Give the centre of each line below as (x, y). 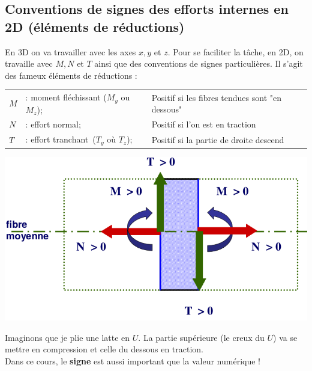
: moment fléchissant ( (66, 97)
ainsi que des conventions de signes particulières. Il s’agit (199, 63)
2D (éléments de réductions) (95, 26)
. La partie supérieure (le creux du (201, 337)
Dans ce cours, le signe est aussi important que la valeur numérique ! (133, 360)
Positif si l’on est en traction (204, 124)
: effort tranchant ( (61, 139)
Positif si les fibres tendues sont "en (216, 97)
